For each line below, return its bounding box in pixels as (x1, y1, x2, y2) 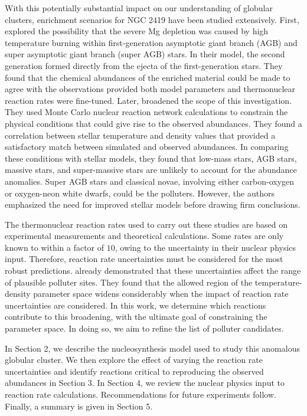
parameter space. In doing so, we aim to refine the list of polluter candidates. (5, 322, 284, 335)
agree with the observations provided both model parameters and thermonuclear (5, 83, 296, 95)
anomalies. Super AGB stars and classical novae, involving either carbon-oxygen (5, 175, 295, 187)
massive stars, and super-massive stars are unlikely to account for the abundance (5, 163, 297, 176)
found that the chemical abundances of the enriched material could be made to (5, 71, 290, 83)
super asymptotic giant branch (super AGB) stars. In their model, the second (5, 48, 285, 60)
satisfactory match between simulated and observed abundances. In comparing (5, 140, 289, 153)
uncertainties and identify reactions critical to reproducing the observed (5, 365, 264, 377)
